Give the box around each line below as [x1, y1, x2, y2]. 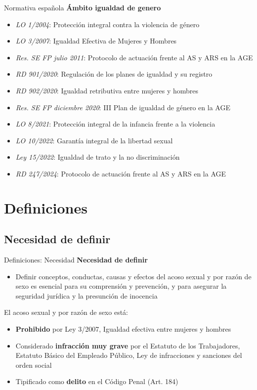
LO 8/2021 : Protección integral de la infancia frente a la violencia [15, 119, 215, 129]
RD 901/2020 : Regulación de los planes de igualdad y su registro [15, 69, 213, 79]
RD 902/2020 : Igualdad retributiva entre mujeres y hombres [15, 85, 199, 95]
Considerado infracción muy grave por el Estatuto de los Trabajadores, [15, 340, 240, 350]
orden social [15, 359, 52, 370]
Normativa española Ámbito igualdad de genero [4, 2, 161, 12]
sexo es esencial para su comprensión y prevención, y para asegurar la [15, 281, 227, 291]
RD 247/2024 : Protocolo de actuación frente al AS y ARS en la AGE [15, 168, 226, 178]
